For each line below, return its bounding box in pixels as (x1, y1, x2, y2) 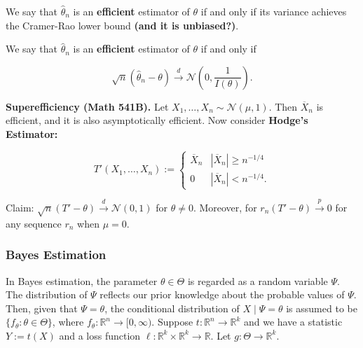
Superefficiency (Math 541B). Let (6, 99, 169, 113)
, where (52, 314, 84, 329)
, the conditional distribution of (104, 300, 240, 315)
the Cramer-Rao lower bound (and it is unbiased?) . (6, 18, 239, 32)
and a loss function (59, 328, 141, 342)
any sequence (6, 216, 62, 230)
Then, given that (6, 300, 78, 315)
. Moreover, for (193, 200, 257, 214)
